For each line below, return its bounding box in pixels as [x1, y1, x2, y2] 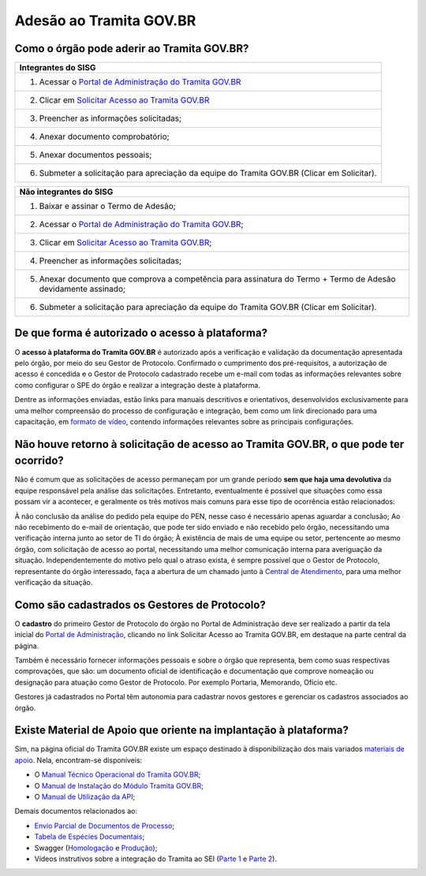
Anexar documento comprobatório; [39, 131, 170, 142]
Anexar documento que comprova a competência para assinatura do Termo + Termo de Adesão [39, 274, 396, 285]
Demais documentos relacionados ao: [14, 807, 138, 816]
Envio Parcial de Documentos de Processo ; [34, 821, 175, 830]
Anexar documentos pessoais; [39, 150, 152, 161]
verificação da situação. [14, 577, 93, 587]
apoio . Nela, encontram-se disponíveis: [14, 755, 143, 765]
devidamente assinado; [39, 284, 126, 295]
